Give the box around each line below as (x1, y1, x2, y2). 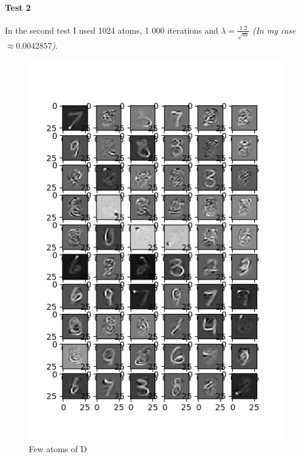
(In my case (252, 23, 296, 36)
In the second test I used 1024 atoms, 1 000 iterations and (5, 23, 218, 36)
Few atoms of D (29, 443, 87, 455)
